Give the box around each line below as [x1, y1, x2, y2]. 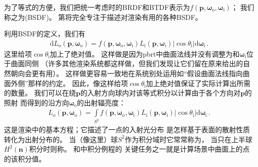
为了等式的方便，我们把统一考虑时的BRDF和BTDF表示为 [4, 2, 190, 12]
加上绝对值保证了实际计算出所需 [146, 78, 251, 88]
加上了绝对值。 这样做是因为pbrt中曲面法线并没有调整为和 [50, 48, 240, 59]
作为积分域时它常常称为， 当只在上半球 [124, 134, 253, 144]
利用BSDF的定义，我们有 [4, 28, 86, 39]
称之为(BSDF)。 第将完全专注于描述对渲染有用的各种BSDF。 [4, 11, 202, 22]
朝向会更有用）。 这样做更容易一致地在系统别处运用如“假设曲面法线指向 [10, 68, 243, 78]
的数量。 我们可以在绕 [4, 87, 76, 98]
